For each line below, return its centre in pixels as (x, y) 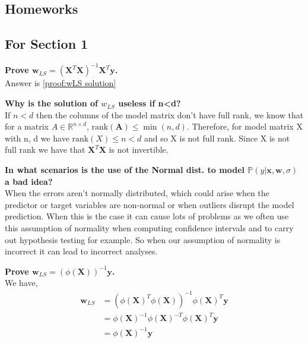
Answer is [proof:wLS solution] (61, 83)
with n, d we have (37, 138)
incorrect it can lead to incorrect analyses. (81, 251)
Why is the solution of (51, 103)
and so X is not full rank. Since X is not (217, 138)
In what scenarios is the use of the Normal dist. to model (125, 170)
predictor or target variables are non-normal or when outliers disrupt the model (150, 204)
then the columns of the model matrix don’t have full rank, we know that (170, 114)
